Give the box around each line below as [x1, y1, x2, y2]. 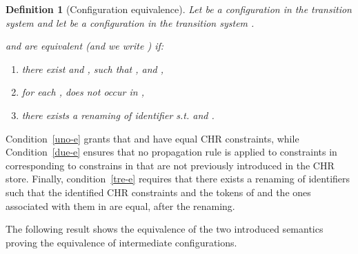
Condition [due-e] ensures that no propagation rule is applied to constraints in [6, 145, 337, 159]
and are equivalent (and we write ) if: [6, 39, 164, 53]
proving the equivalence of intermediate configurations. [6, 235, 237, 249]
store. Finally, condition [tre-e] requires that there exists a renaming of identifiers [6, 171, 350, 186]
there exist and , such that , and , [21, 61, 164, 76]
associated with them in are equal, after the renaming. [6, 198, 235, 213]
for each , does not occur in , [21, 85, 144, 99]
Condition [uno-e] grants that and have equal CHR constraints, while [6, 131, 299, 145]
